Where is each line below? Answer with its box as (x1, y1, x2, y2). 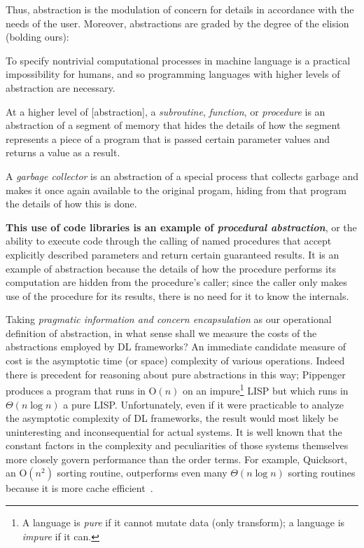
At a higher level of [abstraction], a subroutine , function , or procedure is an (6, 104, 325, 118)
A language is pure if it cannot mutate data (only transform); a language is (22, 515, 345, 530)
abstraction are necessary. (6, 80, 115, 95)
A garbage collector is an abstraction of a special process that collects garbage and (6, 168, 358, 183)
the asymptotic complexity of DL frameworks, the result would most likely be (6, 411, 339, 425)
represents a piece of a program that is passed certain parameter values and (6, 131, 330, 146)
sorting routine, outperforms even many (57, 465, 227, 480)
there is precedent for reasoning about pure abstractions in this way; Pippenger (6, 367, 346, 381)
